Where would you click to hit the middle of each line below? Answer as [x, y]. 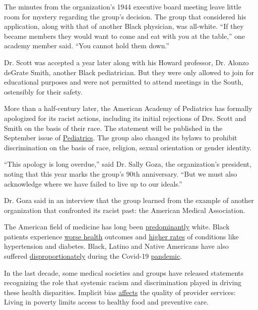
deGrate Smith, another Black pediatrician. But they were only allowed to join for [129, 72]
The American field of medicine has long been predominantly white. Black [117, 227]
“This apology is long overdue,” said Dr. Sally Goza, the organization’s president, [128, 164]
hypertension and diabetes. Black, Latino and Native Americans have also [116, 246]
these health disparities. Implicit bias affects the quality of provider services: [120, 292]
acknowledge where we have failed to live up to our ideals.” [93, 183]
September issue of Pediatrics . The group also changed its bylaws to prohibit [121, 138]
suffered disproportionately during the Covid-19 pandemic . [93, 256]
